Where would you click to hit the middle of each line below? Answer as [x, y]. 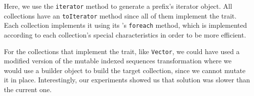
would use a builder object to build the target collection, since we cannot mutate [125, 70]
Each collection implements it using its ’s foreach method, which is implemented [126, 25]
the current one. [28, 89]
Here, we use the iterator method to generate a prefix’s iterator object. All [118, 6]
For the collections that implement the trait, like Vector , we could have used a [122, 51]
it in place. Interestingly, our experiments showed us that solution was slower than [127, 80]
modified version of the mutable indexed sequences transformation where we [118, 61]
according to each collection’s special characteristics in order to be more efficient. [125, 34]
